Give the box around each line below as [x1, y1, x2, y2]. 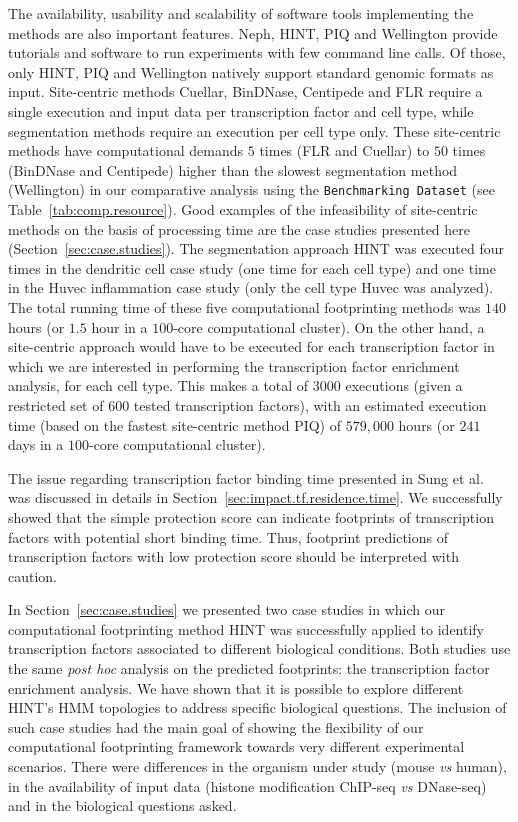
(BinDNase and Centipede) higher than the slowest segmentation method [8, 159, 458, 180]
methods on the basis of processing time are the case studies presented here [8, 218, 470, 239]
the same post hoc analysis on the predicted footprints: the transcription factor [8, 658, 490, 679]
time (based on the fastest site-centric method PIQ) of [8, 414, 342, 435]
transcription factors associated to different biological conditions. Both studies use [8, 638, 511, 659]
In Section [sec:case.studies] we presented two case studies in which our [8, 599, 445, 620]
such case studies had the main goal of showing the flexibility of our [8, 716, 424, 737]
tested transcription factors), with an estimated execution [133, 394, 487, 415]
